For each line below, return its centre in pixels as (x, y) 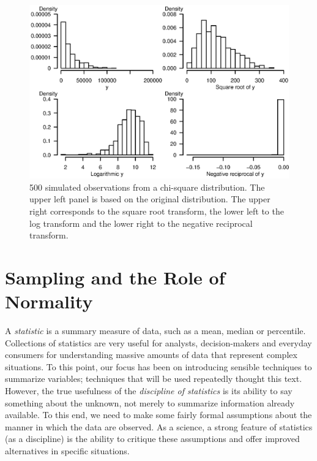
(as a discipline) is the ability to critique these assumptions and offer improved (152, 439)
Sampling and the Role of (115, 277)
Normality (49, 301)
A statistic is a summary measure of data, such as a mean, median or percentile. (155, 331)
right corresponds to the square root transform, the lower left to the (157, 211)
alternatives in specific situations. (67, 451)
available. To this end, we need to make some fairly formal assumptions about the (158, 415)
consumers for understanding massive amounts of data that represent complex (151, 355)
